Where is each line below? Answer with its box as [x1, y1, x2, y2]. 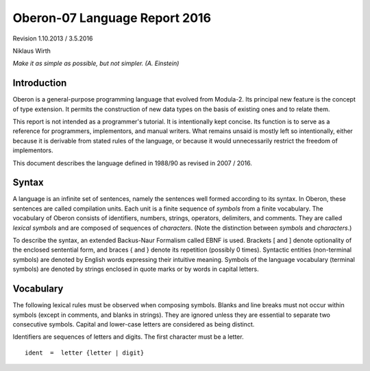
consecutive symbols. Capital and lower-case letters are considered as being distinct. [12, 320, 255, 328]
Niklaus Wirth [12, 47, 51, 55]
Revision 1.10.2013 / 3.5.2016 [12, 34, 93, 43]
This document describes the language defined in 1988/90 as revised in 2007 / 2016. [12, 158, 253, 167]
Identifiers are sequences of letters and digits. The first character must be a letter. [12, 333, 244, 341]
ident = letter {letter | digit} [25, 348, 145, 357]
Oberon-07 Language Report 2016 [12, 10, 212, 25]
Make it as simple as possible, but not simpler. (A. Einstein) [12, 59, 180, 68]
